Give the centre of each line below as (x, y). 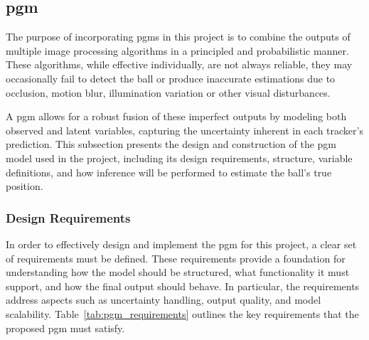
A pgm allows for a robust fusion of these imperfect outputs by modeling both (176, 116)
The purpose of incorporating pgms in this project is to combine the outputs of (178, 37)
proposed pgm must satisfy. (65, 328)
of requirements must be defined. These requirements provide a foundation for (176, 258)
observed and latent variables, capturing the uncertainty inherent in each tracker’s (184, 130)
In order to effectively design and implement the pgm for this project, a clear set (181, 244)
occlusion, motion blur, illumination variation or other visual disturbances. (168, 92)
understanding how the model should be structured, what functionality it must (178, 272)
